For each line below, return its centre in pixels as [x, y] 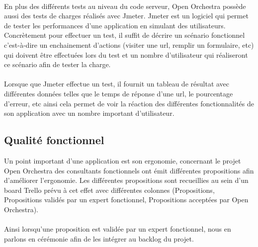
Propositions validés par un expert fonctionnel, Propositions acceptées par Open [126, 200]
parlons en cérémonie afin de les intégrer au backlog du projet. [99, 238]
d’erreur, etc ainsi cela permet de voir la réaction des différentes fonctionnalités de [129, 103]
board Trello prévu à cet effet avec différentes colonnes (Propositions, [109, 190]
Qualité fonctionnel [54, 140]
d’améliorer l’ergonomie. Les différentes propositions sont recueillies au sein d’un [126, 180]
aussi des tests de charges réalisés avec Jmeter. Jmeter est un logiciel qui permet [126, 16]
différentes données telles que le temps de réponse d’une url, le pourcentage [119, 93]
